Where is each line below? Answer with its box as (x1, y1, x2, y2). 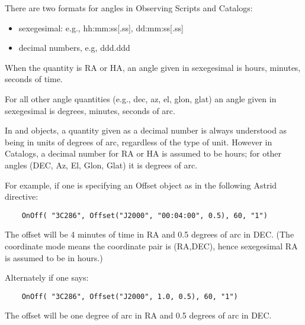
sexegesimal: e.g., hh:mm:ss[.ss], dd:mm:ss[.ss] (18, 21, 184, 34)
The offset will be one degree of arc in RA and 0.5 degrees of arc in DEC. (5, 309, 272, 321)
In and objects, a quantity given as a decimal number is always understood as (5, 124, 287, 136)
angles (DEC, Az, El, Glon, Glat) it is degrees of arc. (5, 158, 198, 171)
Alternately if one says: (5, 271, 89, 284)
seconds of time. (5, 73, 63, 85)
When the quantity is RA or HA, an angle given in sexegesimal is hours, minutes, (5, 61, 301, 73)
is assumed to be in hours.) (5, 251, 103, 264)
